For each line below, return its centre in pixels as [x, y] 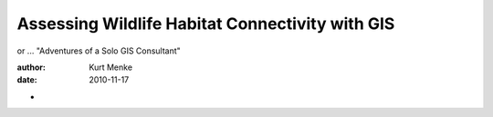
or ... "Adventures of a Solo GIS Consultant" [99, 51]
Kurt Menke [110, 67]
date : [27, 80]
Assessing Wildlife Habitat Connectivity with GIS [206, 24]
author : [31, 67]
